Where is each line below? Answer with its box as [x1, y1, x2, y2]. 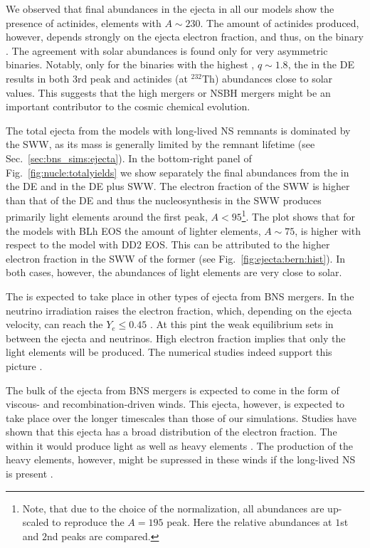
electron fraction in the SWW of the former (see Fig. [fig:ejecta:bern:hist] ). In [6, 251, 345, 265]
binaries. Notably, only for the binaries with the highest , [6, 57, 255, 72]
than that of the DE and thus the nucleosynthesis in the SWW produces [6, 192, 322, 207]
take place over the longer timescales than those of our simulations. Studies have [6, 410, 356, 425]
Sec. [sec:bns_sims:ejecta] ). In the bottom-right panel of [6, 150, 252, 165]
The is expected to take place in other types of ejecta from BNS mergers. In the [6, 288, 354, 303]
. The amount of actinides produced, [200, 15, 359, 30]
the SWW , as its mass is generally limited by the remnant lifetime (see [6, 137, 315, 152]
